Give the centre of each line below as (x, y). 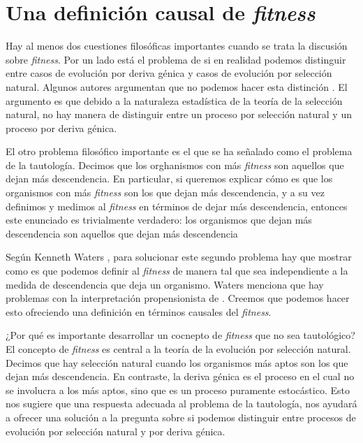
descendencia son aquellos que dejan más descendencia (122, 233)
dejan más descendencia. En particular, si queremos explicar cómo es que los (169, 179)
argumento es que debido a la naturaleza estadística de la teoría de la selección (174, 100)
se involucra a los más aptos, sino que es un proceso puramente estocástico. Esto (178, 390)
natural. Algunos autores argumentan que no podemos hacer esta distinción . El (177, 86)
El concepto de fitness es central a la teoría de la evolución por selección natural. (178, 349)
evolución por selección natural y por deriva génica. (116, 431)
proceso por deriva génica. (61, 128)
